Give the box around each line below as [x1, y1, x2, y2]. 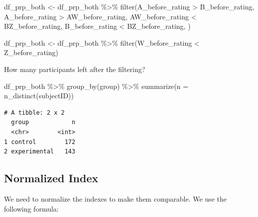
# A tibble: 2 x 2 [4, 109, 65, 116]
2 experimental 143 [4, 148, 76, 155]
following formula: [4, 203, 59, 214]
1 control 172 [4, 138, 76, 145]
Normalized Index [4, 170, 99, 186]
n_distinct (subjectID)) [4, 90, 74, 101]
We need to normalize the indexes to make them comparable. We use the [4, 193, 227, 204]
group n [11, 119, 76, 126]
